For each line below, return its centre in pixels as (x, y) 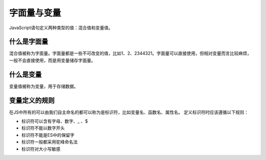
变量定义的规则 (32, 100)
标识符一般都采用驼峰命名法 (50, 142)
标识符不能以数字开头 (43, 128)
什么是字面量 (29, 42)
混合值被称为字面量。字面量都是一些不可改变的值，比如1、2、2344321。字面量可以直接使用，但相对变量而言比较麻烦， (130, 53)
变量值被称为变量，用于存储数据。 (44, 86)
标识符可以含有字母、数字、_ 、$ (55, 121)
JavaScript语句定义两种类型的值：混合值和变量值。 (61, 28)
